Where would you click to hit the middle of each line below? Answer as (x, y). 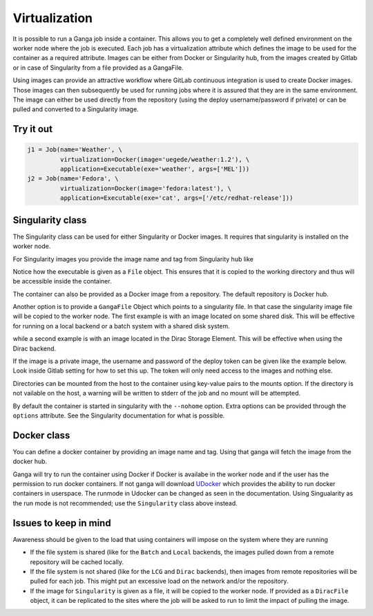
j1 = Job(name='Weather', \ (75, 150)
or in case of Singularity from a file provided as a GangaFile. (98, 67)
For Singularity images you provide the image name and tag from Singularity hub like (133, 259)
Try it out (33, 129)
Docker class (41, 435)
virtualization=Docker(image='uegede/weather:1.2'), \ (155, 159)
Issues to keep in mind (62, 523)
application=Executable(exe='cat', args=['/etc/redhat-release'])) (176, 198)
